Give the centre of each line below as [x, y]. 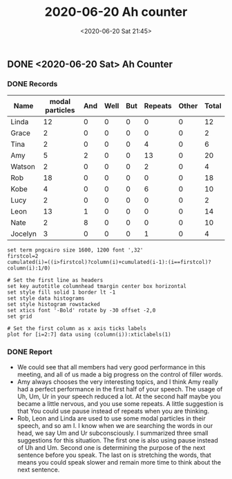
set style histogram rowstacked [54, 305]
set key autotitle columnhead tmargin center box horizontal [97, 287]
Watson [23, 167]
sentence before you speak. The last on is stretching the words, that [114, 455]
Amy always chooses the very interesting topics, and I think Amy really [118, 381]
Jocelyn [23, 234]
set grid [20, 317]
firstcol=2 [23, 256]
